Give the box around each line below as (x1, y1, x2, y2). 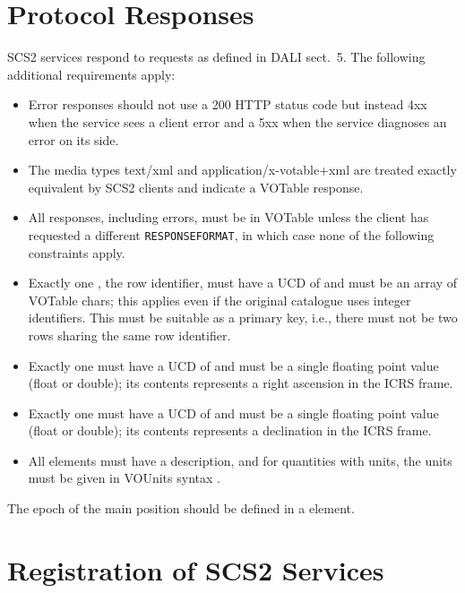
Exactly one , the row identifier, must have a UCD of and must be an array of (28, 273, 458, 292)
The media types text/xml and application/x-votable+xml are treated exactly (28, 160, 457, 179)
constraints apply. (28, 243, 125, 262)
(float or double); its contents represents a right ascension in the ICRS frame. (28, 374, 453, 392)
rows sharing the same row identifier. (28, 325, 231, 344)
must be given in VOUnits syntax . (28, 468, 220, 487)
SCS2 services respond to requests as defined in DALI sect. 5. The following (7, 47, 426, 66)
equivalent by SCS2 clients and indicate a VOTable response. (28, 177, 364, 196)
